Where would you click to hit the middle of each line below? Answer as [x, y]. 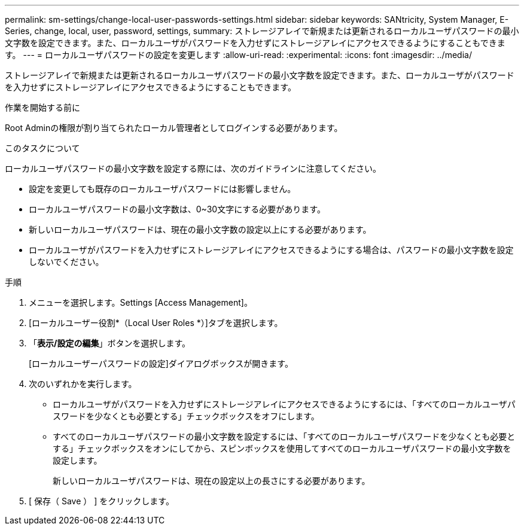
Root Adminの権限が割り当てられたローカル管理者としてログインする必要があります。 [174, 128]
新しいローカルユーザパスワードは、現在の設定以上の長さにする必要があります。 [211, 481]
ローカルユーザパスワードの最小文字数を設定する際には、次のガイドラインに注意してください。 [193, 168]
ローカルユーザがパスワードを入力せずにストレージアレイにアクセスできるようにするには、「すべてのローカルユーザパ [284, 404]
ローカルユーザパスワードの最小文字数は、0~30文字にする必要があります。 [177, 209]
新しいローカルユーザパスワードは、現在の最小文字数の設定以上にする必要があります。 [200, 229]
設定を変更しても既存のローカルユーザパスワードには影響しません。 [162, 189]
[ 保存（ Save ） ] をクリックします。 [101, 501]
